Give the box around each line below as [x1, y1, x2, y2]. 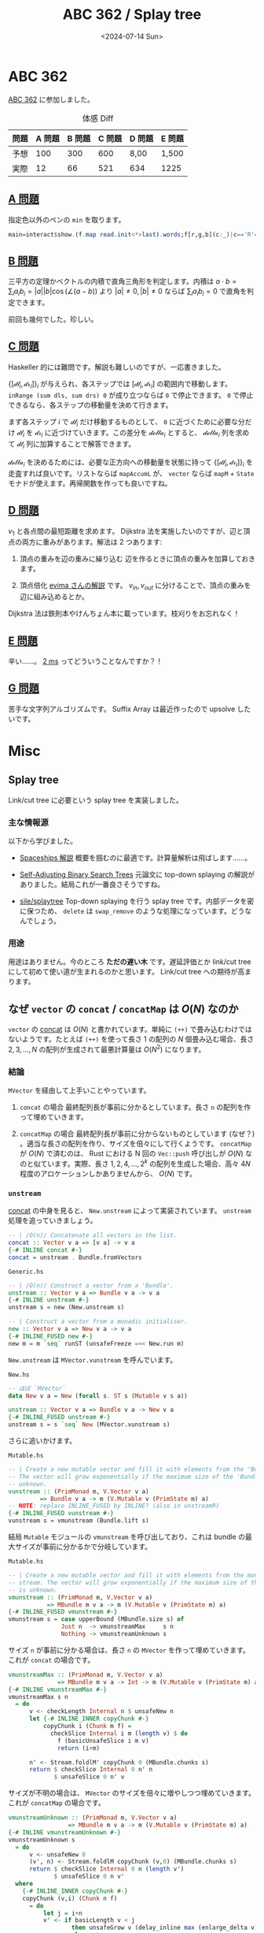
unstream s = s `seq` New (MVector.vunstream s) [8, 1421, 170, 1428]
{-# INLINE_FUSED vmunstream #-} [8, 1608, 118, 1616]
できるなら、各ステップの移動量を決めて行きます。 [8, 400, 173, 409]
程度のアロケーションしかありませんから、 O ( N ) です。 [19, 1168, 197, 1178]
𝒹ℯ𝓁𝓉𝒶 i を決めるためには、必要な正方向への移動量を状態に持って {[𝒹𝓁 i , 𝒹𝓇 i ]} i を [8, 457, 254, 468]
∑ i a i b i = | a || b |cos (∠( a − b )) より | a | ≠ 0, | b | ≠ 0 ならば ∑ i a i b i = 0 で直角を [8, 286, 247, 297]
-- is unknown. [8, 1586, 58, 1594]
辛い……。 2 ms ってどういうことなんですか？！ [8, 657, 163, 665]
